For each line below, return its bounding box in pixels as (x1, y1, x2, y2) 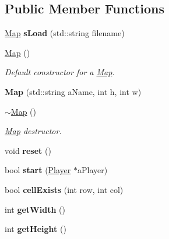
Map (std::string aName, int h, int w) (5, 85, 142, 97)
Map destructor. (5, 125, 62, 137)
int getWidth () (5, 203, 65, 215)
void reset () (5, 144, 51, 156)
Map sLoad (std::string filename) (5, 27, 125, 39)
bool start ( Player (5, 164, 71, 176)
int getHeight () (5, 223, 66, 235)
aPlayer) (78, 164, 108, 176)
